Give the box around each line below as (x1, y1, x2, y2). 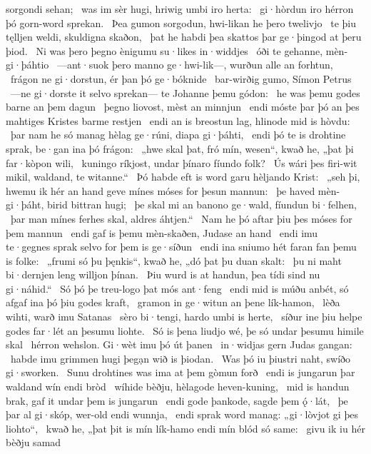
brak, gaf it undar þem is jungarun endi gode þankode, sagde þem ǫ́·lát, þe (6, 393, 348, 408)
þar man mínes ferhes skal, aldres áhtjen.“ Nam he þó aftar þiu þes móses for (10, 211, 352, 226)
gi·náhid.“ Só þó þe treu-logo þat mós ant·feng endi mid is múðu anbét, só (6, 281, 349, 296)
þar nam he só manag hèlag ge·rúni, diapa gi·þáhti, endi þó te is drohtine (10, 127, 346, 142)
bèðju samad (6, 435, 61, 450)
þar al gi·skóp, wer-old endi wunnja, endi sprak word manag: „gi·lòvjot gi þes (6, 407, 358, 422)
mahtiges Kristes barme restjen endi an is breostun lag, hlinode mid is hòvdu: (6, 113, 350, 128)
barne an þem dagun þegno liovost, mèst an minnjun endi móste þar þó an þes (6, 99, 360, 114)
